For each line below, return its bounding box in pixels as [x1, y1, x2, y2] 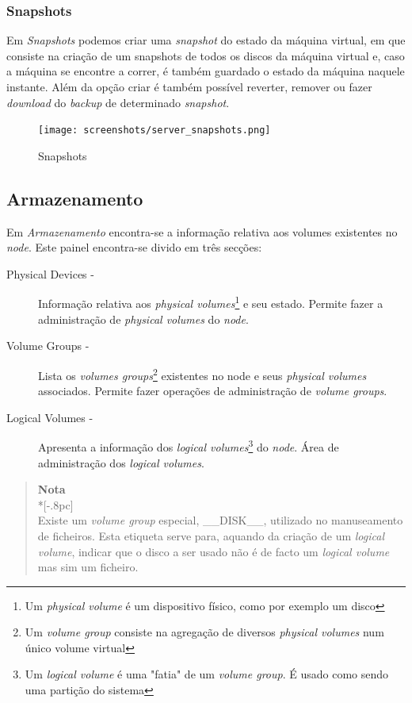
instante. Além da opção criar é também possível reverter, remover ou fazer [6, 79, 372, 94]
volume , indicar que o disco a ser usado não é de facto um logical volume [37, 543, 390, 559]
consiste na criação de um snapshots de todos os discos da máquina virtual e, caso [6, 47, 405, 63]
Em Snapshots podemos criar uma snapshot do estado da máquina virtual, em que [6, 32, 406, 48]
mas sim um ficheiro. [37, 559, 139, 575]
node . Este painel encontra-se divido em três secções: [6, 239, 262, 255]
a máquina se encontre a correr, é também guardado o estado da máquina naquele [6, 63, 405, 79]
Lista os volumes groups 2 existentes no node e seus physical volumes [38, 364, 367, 383]
